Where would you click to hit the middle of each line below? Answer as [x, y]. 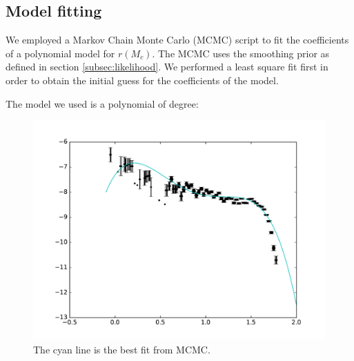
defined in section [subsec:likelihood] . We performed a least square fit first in [167, 67]
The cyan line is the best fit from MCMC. [122, 349]
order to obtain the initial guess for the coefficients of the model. [142, 80]
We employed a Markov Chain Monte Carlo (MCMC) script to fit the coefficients [177, 40]
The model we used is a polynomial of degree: [102, 103]
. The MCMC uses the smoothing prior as [241, 53]
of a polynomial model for [60, 53]
